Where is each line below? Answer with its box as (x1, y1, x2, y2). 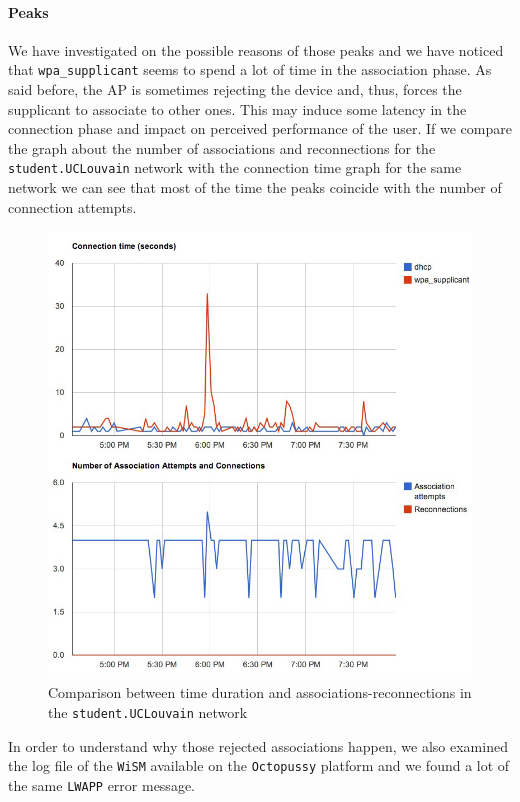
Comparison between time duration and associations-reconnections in (48, 682, 472, 703)
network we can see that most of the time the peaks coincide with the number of (8, 177, 502, 198)
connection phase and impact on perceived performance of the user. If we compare (8, 118, 512, 139)
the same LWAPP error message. (8, 774, 195, 795)
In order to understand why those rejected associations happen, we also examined (8, 735, 508, 756)
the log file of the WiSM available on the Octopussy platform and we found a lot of (8, 755, 510, 776)
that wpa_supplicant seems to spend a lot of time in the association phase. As (8, 59, 492, 80)
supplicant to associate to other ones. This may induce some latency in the (8, 98, 467, 119)
